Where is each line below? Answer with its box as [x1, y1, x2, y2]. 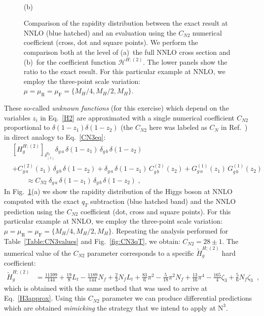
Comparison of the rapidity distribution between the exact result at [24, 18, 228, 28]
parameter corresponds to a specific [87, 247, 194, 258]
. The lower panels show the [143, 56, 227, 67]
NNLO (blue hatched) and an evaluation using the [24, 27, 177, 38]
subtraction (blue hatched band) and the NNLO [90, 196, 236, 206]
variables [4, 112, 31, 122]
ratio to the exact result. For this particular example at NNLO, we [24, 66, 226, 77]
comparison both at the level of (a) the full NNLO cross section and [24, 46, 230, 57]
